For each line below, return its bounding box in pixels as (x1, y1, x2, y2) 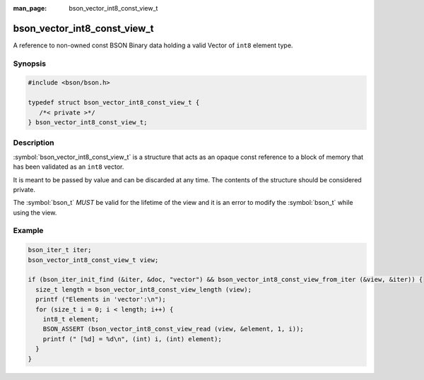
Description (13, 138, 54, 148)
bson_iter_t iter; (28, 246, 92, 254)
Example (13, 226, 44, 236)
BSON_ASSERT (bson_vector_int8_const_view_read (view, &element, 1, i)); (42, 325, 304, 333)
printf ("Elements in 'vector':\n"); (35, 295, 166, 304)
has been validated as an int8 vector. (13, 162, 124, 171)
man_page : (13, 4, 47, 12)
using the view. (13, 208, 57, 217)
